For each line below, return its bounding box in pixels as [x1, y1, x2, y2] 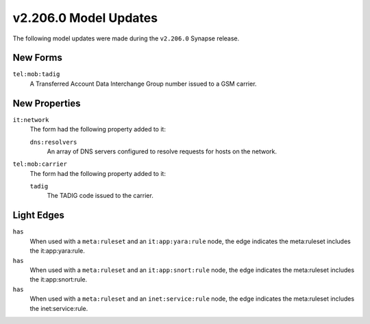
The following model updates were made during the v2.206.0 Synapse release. [12, 34, 240, 42]
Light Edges [12, 210, 65, 221]
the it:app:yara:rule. [29, 247, 85, 255]
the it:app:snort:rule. [29, 275, 88, 284]
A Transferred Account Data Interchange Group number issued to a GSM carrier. [29, 79, 257, 88]
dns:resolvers [29, 138, 77, 146]
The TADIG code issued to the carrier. [47, 192, 153, 200]
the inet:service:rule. [29, 304, 88, 312]
